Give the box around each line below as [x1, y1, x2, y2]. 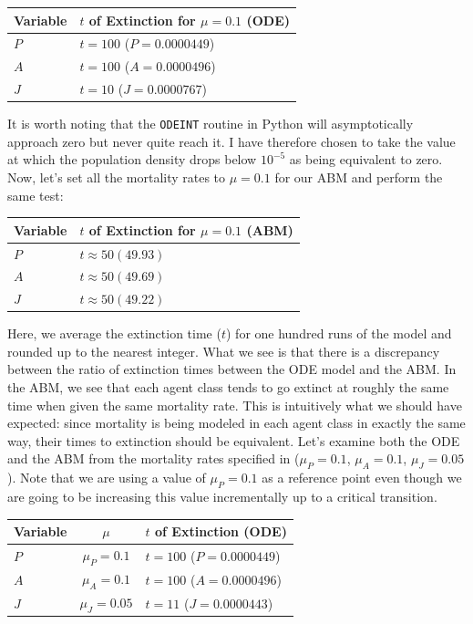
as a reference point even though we [262, 468, 462, 487]
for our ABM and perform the [274, 167, 443, 186]
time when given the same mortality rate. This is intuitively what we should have [7, 395, 462, 414]
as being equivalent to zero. [289, 150, 443, 169]
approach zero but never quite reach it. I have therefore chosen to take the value [7, 131, 456, 151]
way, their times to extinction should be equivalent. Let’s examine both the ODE [7, 431, 460, 450]
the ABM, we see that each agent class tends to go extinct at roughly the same [7, 378, 449, 397]
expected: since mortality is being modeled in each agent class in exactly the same [7, 413, 466, 432]
